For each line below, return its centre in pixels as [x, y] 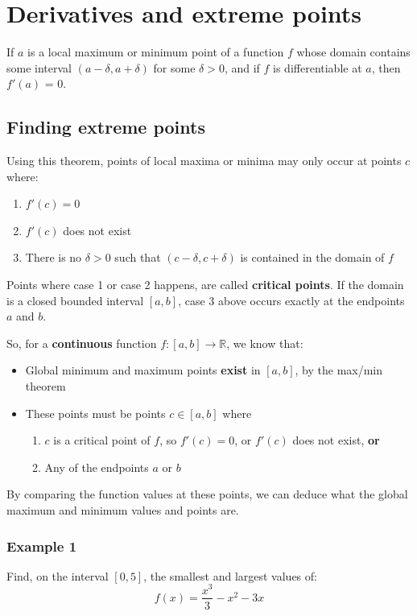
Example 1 [42, 546]
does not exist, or [336, 440]
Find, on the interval [58, 575]
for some [174, 67]
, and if [242, 67]
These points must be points [95, 413]
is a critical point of [102, 440]
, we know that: [265, 343]
